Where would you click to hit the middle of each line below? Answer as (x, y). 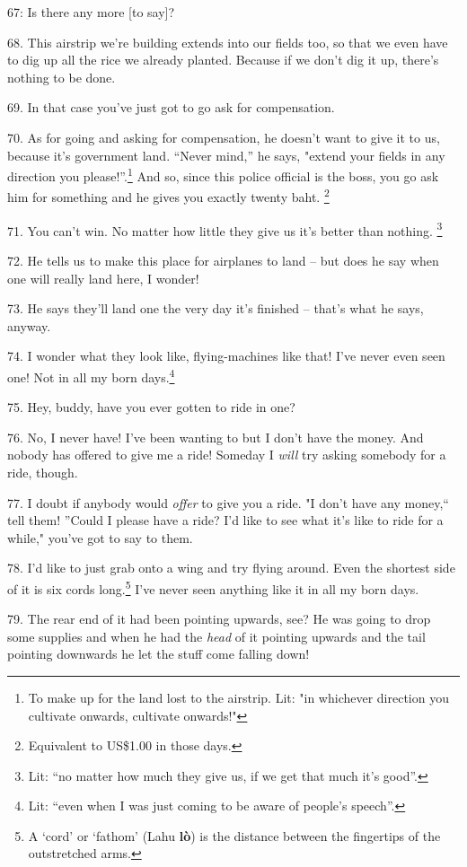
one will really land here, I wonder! (103, 278)
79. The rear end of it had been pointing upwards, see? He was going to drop (219, 619)
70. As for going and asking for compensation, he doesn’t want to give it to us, (224, 137)
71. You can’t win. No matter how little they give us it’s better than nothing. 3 (225, 229)
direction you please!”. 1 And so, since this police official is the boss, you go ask (223, 175)
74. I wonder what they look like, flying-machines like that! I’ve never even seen (226, 356)
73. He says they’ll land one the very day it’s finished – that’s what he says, (216, 308)
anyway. (29, 325)
